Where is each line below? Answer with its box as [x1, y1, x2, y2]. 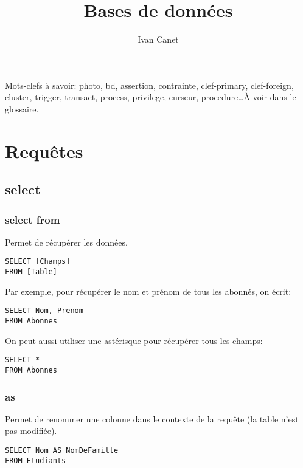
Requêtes [5, 138, 83, 163]
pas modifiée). [5, 424, 57, 437]
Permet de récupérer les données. [5, 235, 128, 248]
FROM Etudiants [5, 456, 66, 465]
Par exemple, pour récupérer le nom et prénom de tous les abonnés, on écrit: [5, 284, 291, 297]
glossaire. [5, 102, 39, 115]
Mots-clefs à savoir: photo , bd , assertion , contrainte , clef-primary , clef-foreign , [5, 78, 294, 91]
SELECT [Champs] [5, 257, 71, 266]
